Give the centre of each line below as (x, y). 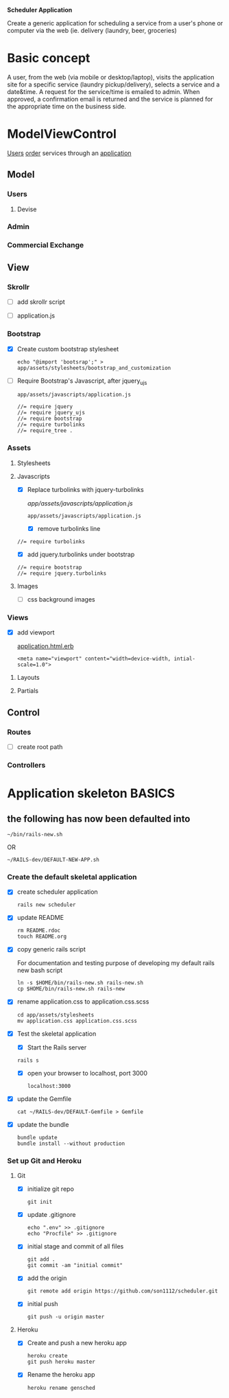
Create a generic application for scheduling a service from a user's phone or (115, 23)
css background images (61, 599)
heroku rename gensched (61, 1388)
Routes (19, 732)
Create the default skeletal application (72, 877)
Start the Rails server (57, 1047)
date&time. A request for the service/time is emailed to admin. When (104, 91)
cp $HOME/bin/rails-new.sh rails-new (71, 989)
